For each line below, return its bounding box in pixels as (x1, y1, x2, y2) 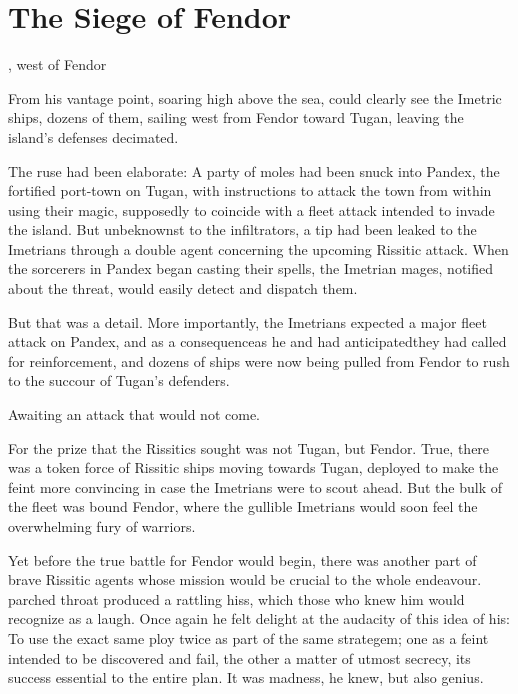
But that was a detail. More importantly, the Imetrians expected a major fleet (8, 311, 487, 332)
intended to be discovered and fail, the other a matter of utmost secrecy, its (8, 647, 471, 668)
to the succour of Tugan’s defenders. (8, 370, 230, 391)
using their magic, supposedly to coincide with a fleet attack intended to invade (8, 199, 495, 220)
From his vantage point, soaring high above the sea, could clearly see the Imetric (8, 87, 502, 108)
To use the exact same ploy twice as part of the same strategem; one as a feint (8, 627, 489, 648)
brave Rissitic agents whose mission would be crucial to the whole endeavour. (8, 569, 482, 590)
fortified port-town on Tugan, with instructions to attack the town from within (8, 180, 492, 201)
